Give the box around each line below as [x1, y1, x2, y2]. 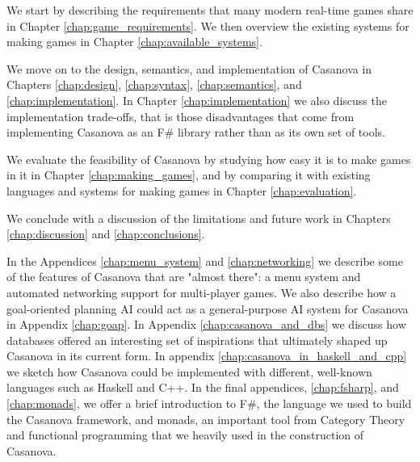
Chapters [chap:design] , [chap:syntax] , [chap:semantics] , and [6, 76, 302, 93]
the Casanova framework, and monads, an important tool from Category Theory [6, 410, 405, 427]
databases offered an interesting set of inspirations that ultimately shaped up [6, 331, 388, 348]
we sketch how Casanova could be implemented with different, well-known [6, 363, 372, 380]
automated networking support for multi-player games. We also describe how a [6, 283, 397, 300]
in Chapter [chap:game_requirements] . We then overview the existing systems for [6, 17, 409, 34]
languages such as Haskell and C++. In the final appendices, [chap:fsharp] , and [6, 379, 399, 396]
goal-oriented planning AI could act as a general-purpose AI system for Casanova [6, 300, 409, 317]
